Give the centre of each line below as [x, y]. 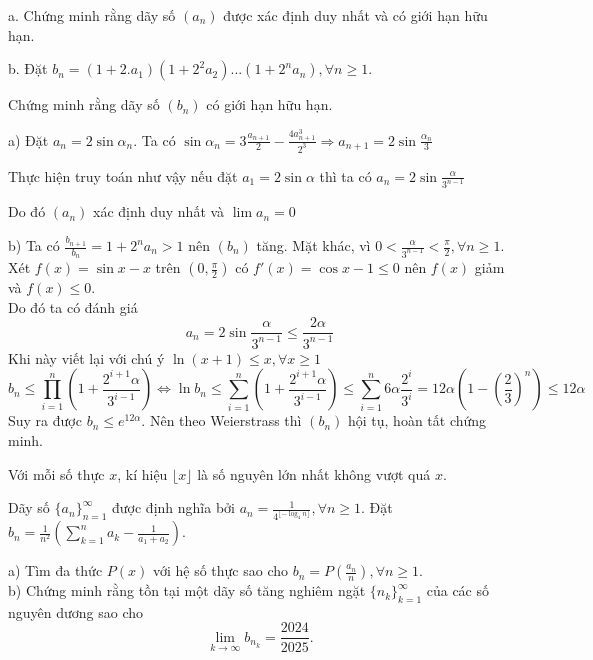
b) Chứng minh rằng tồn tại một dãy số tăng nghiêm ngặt [187, 590]
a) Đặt [28, 139]
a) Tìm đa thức [55, 570]
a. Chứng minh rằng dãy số [92, 15]
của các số [457, 590]
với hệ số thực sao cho [220, 570]
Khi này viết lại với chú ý [86, 357]
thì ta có [345, 175]
